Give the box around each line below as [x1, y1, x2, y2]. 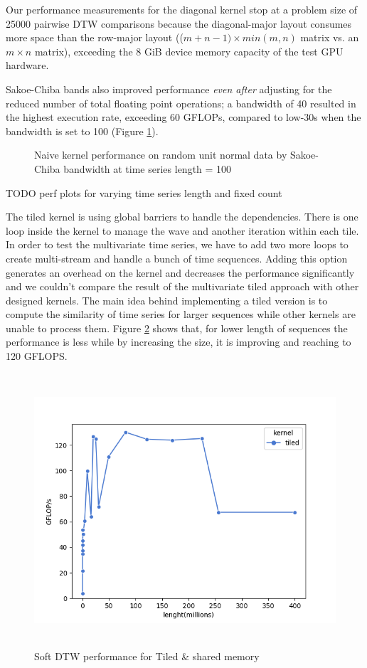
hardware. [6, 58, 49, 73]
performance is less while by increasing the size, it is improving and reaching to [6, 334, 351, 349]
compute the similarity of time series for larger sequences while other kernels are [6, 307, 356, 322]
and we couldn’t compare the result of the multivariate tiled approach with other [6, 279, 359, 294]
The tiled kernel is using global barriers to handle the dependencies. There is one [6, 209, 358, 224]
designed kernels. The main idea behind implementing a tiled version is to [6, 292, 328, 307]
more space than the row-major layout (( [6, 30, 183, 45]
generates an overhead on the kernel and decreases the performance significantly [6, 265, 355, 280]
